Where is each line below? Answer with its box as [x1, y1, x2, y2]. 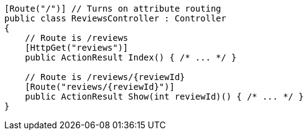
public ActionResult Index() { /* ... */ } [24, 53, 237, 62]
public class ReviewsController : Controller [4, 13, 227, 23]
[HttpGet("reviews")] [24, 43, 129, 53]
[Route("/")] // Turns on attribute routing [4, 4, 222, 13]
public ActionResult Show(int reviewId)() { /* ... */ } [24, 92, 304, 101]
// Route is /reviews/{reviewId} [24, 72, 186, 82]
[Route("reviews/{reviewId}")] [24, 82, 175, 92]
